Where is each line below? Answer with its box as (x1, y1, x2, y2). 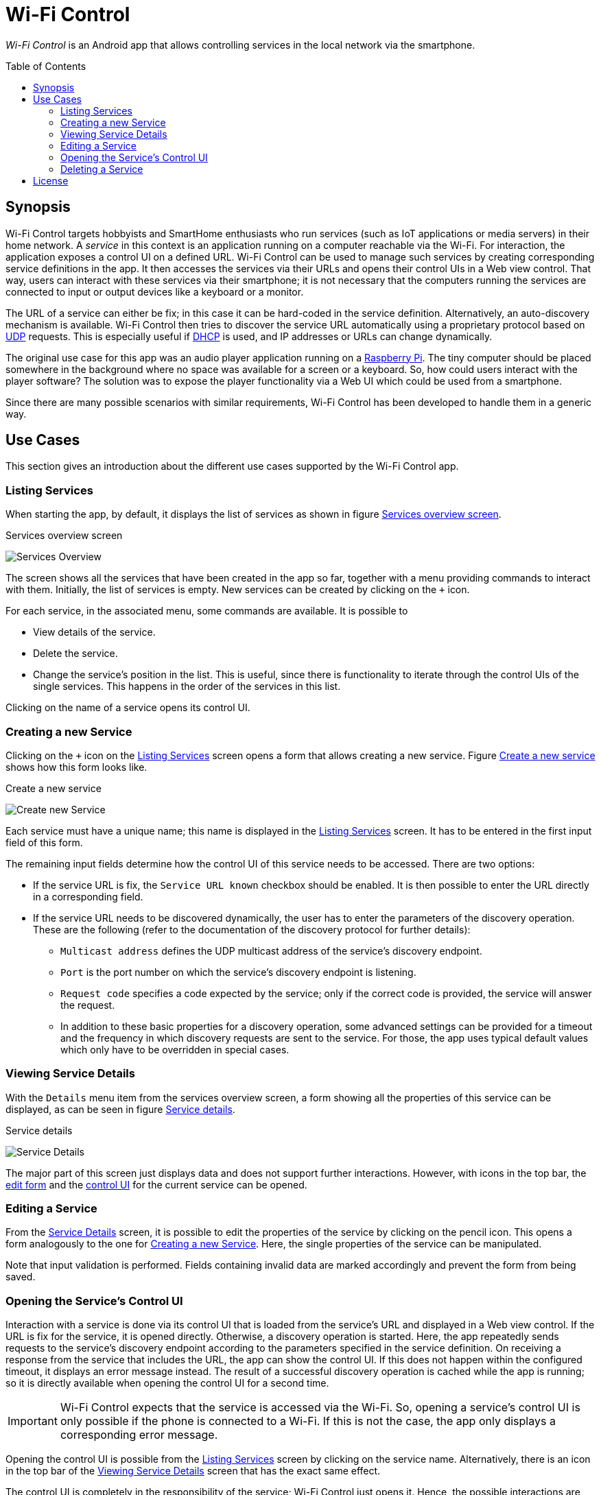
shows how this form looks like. (5, 761, 148, 773)
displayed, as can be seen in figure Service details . (5, 1103, 235, 1115)
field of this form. (5, 836, 83, 848)
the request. (60, 998, 115, 1011)
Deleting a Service (60, 163, 143, 175)
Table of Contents (5, 60, 86, 72)
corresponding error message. (60, 1428, 218, 1442)
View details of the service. (33, 626, 156, 638)
